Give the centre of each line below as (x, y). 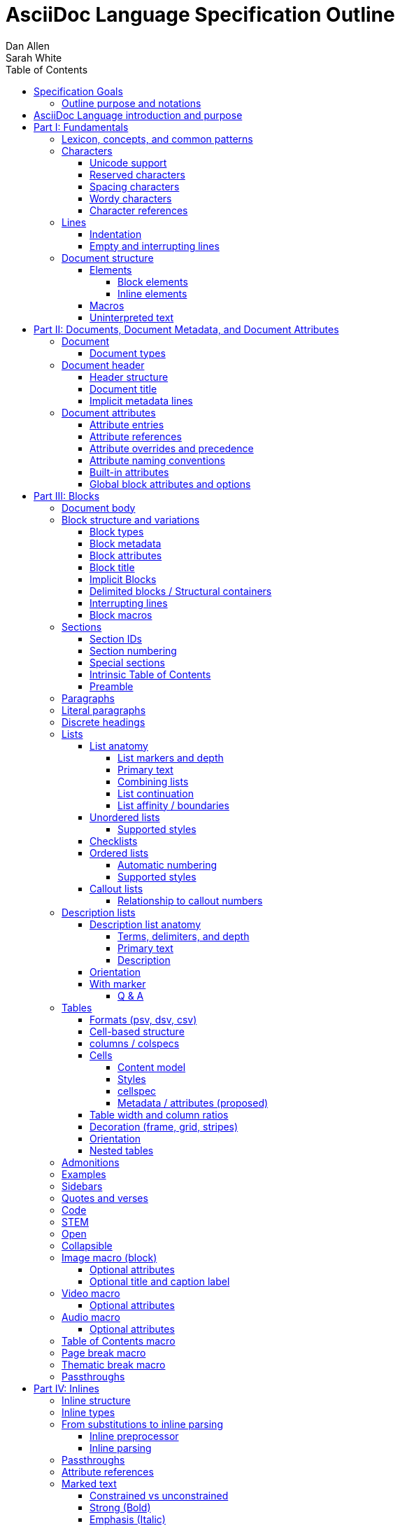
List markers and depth (171, 757)
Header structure (129, 377)
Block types (117, 531)
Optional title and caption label (160, 1281)
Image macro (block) (109, 1257)
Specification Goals (78, 91)
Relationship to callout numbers (190, 900)
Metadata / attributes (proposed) (193, 1102)
